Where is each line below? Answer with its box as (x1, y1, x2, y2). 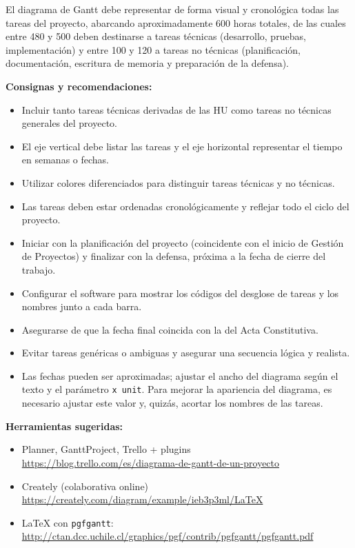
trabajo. (21, 262, 56, 276)
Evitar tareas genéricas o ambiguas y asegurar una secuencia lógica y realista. (21, 345, 350, 360)
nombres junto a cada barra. (21, 299, 142, 314)
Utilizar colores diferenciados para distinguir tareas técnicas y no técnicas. (21, 175, 335, 190)
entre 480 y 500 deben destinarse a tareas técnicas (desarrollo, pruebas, (6, 29, 306, 43)
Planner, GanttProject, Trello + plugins (21, 442, 191, 456)
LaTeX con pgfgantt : (21, 515, 114, 529)
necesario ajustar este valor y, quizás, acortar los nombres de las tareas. (21, 396, 323, 410)
